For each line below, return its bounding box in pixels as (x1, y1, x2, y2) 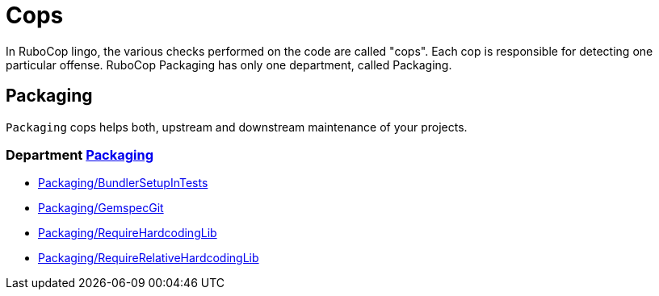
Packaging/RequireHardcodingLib (38, 226, 217, 240)
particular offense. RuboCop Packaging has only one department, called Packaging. (6, 57, 452, 72)
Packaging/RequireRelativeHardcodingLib (38, 251, 259, 265)
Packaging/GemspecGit (38, 201, 164, 215)
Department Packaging (6, 146, 154, 163)
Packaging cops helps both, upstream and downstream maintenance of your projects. (6, 119, 468, 134)
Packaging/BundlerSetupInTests (38, 176, 208, 190)
